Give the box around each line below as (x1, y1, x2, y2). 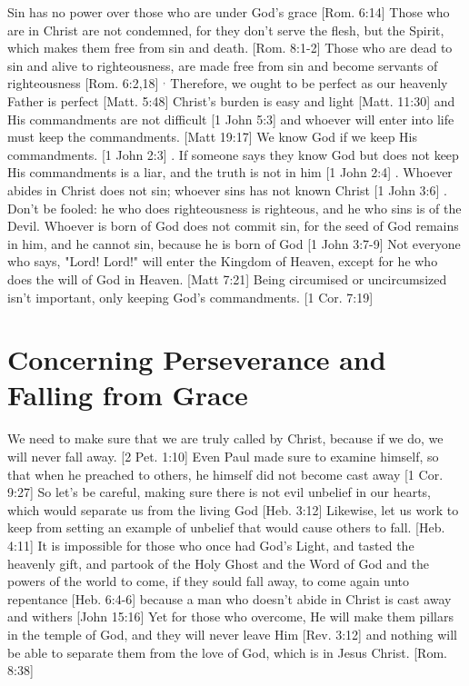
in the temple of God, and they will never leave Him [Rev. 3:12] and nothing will (7, 624, 458, 643)
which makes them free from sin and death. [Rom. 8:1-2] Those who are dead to (7, 38, 453, 57)
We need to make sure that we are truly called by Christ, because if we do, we (7, 429, 444, 448)
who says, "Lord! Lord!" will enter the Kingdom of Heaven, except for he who (7, 252, 438, 271)
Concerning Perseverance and (7, 341, 386, 378)
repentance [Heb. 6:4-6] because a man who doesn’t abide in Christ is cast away (7, 589, 452, 608)
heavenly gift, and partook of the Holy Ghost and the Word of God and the (7, 553, 429, 572)
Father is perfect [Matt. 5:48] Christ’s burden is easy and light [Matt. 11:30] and (7, 91, 455, 110)
